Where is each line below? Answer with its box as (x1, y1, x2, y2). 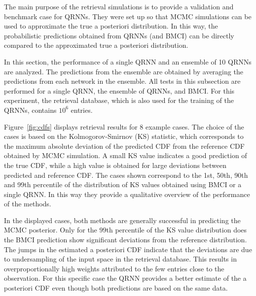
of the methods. (4, 198, 51, 209)
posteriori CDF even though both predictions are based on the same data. (4, 283, 228, 293)
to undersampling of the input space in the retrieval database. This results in (4, 254, 237, 264)
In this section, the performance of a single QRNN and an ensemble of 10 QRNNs (4, 56, 252, 66)
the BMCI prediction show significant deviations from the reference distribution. (4, 234, 247, 245)
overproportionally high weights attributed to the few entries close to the (4, 263, 224, 273)
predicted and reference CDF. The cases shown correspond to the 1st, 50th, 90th (4, 169, 248, 180)
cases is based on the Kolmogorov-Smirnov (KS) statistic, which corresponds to (4, 131, 244, 141)
